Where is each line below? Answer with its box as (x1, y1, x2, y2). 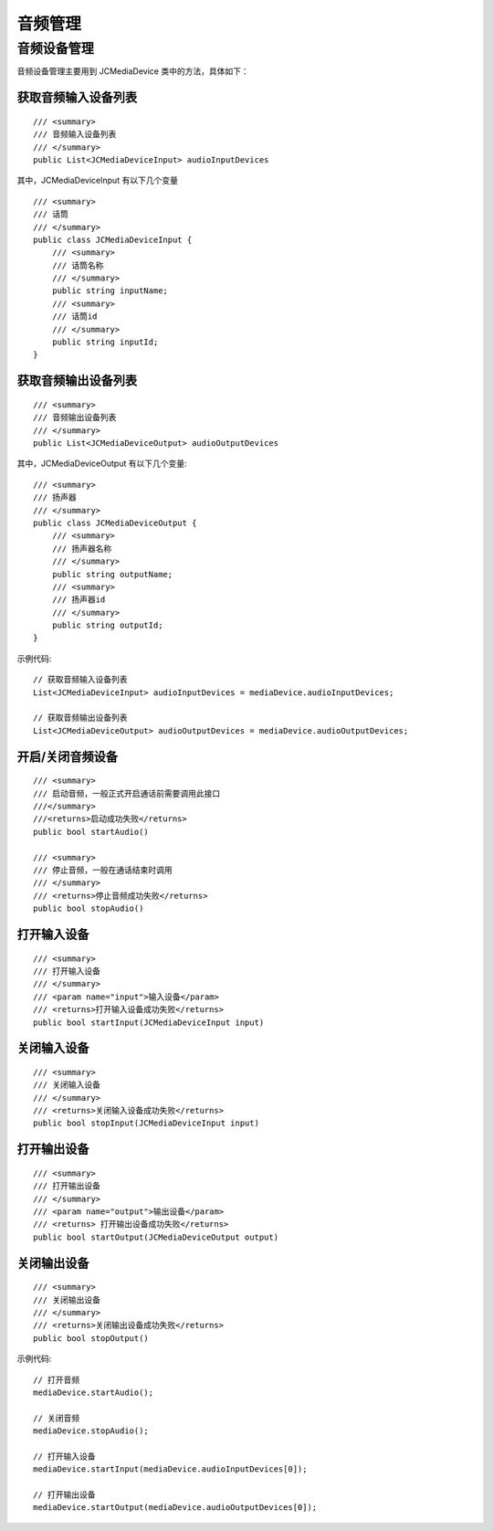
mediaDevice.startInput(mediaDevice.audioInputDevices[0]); (33, 1464, 308, 1474)
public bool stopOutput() (33, 1333, 150, 1343)
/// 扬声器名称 (51, 544, 112, 554)
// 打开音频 (33, 1375, 80, 1385)
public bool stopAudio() (33, 903, 144, 913)
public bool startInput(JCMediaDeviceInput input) (33, 1017, 265, 1028)
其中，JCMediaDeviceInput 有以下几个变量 (16, 174, 178, 186)
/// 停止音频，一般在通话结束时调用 (33, 864, 173, 875)
